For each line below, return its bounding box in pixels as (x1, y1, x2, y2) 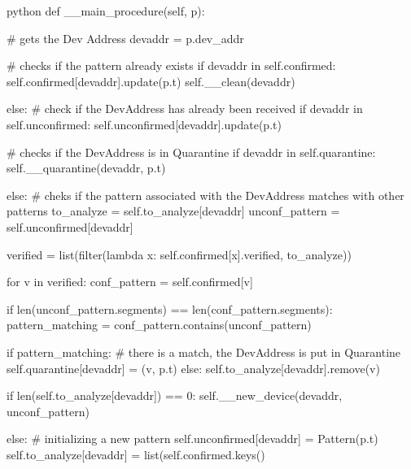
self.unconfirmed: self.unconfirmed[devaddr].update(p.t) (7, 115, 282, 132)
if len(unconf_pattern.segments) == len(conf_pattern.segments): (7, 300, 333, 317)
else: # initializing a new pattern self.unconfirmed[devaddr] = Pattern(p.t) (7, 430, 378, 447)
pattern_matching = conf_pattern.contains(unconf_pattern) (7, 316, 312, 333)
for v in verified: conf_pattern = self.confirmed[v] (7, 273, 253, 290)
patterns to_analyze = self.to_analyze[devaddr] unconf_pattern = (7, 202, 340, 219)
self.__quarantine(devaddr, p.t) (7, 159, 166, 176)
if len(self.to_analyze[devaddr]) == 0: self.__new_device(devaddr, (7, 387, 343, 404)
